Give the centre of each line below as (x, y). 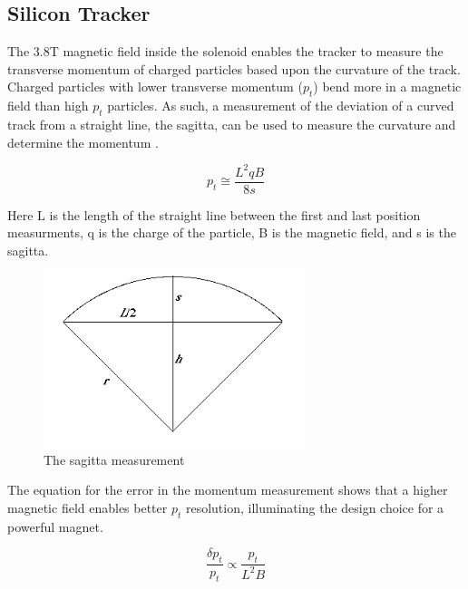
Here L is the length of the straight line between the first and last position (214, 214)
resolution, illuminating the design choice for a (315, 508)
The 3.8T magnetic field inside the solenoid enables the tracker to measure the (225, 51)
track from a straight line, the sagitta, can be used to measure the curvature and (232, 124)
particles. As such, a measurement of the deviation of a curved (281, 106)
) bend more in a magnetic (387, 87)
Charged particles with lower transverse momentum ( (155, 87)
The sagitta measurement (114, 459)
